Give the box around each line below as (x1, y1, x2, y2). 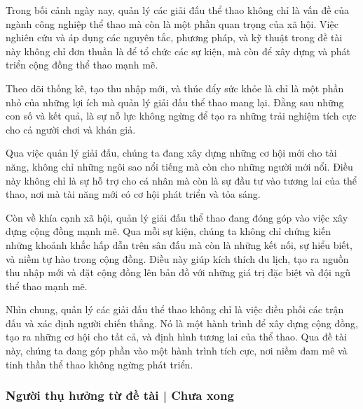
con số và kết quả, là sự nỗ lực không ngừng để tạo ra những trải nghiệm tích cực (6, 108, 357, 123)
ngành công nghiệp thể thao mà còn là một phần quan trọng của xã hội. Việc (6, 16, 338, 31)
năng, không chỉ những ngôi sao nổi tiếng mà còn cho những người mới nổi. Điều (6, 159, 353, 173)
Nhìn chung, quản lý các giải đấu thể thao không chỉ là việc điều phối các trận (6, 302, 344, 317)
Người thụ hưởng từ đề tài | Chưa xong (6, 387, 234, 404)
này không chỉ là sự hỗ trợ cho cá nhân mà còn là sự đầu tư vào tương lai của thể (6, 173, 357, 187)
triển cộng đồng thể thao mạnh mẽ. (6, 57, 158, 72)
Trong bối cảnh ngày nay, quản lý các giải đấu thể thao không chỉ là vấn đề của (6, 3, 350, 17)
